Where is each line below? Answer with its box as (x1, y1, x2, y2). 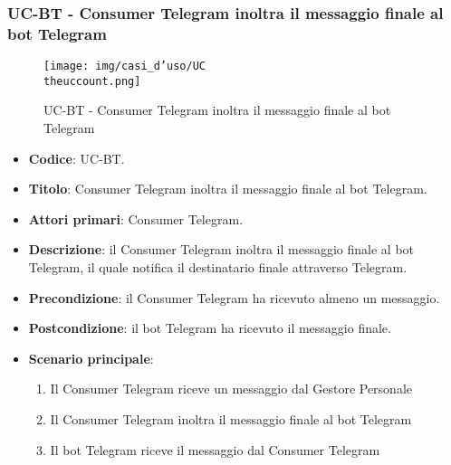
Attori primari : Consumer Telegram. (28, 209, 244, 228)
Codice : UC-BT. (28, 148, 125, 167)
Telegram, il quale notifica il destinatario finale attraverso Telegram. (28, 258, 408, 277)
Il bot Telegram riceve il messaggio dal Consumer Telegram (50, 440, 380, 459)
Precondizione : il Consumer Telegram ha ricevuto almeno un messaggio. (28, 288, 440, 307)
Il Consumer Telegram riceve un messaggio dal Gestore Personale (50, 379, 413, 398)
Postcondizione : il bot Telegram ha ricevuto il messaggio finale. (28, 318, 391, 337)
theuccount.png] (43, 74, 141, 88)
